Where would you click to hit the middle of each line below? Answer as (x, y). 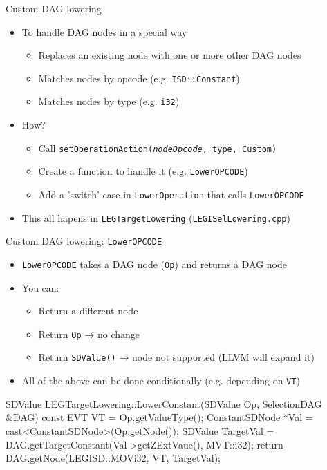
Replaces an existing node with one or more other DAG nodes (170, 55)
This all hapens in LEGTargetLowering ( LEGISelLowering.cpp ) (156, 217)
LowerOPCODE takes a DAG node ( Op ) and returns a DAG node (155, 264)
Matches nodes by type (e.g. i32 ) (109, 101)
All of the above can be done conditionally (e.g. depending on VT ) (161, 380)
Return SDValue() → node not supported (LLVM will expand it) (176, 357)
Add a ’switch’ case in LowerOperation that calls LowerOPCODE (171, 194)
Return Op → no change (89, 333)
